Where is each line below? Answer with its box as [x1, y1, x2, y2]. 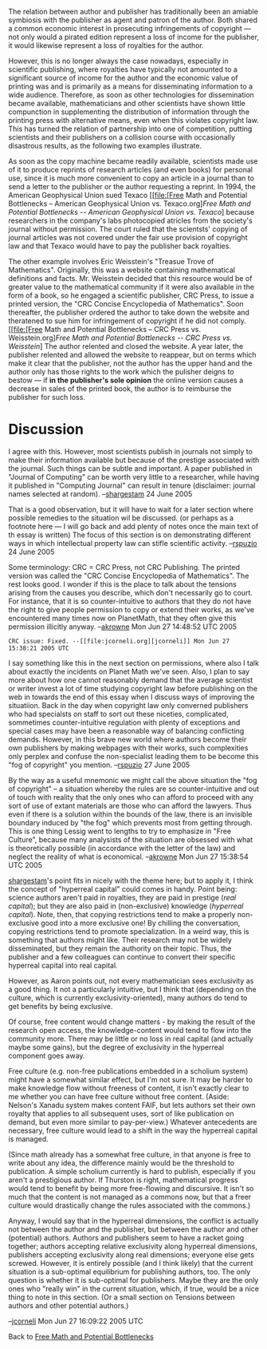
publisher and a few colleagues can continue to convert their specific [8, 951, 236, 961]
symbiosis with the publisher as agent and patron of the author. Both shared [8, 15, 257, 25]
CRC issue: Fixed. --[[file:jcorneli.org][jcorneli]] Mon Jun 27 [8, 637, 230, 645]
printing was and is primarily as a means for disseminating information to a [8, 81, 253, 91]
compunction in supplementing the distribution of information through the [8, 107, 249, 117]
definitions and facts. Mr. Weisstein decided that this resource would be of [8, 274, 253, 283]
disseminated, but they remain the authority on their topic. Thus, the [8, 944, 232, 953]
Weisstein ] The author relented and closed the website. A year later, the [8, 342, 244, 350]
